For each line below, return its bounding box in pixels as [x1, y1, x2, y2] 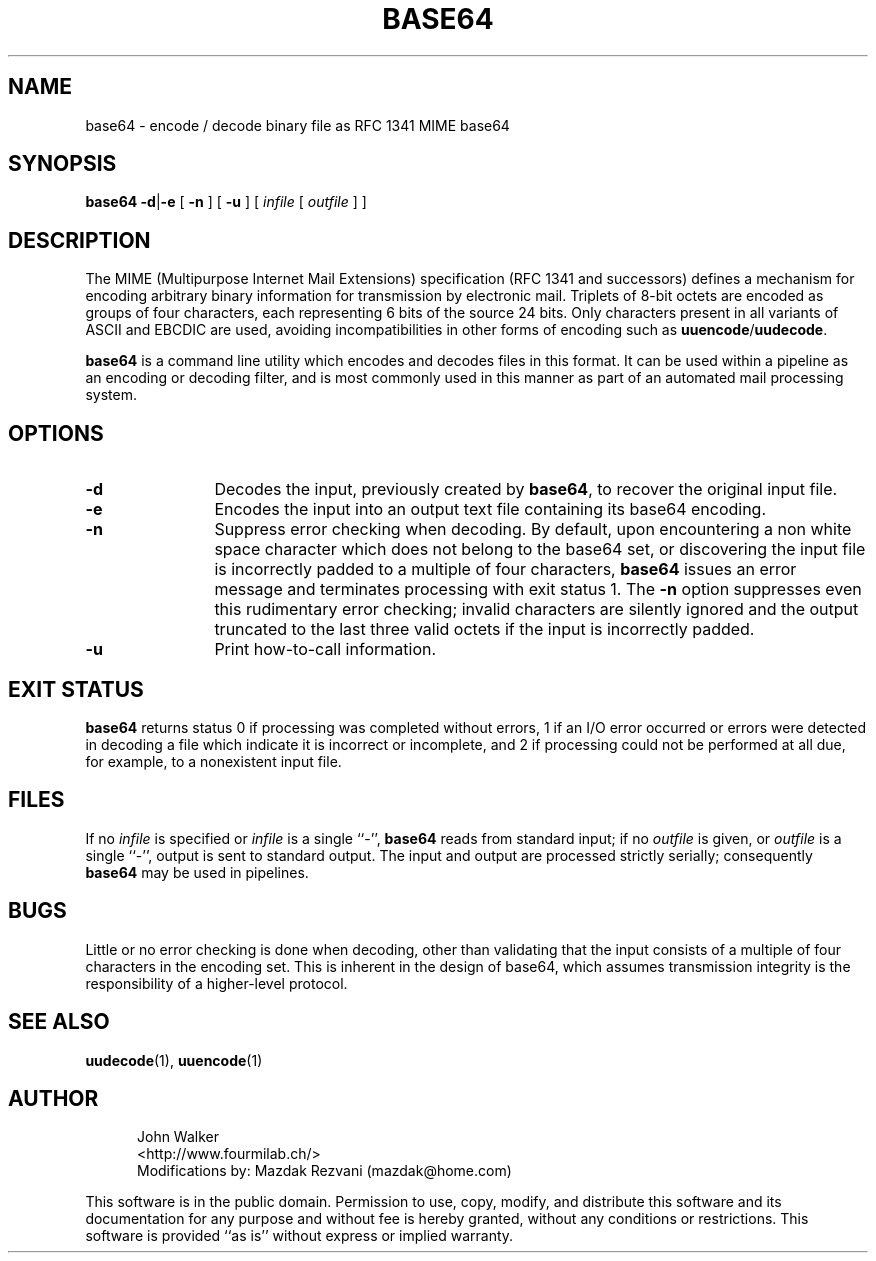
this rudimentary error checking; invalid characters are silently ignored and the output [214, 599, 859, 620]
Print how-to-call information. [214, 639, 437, 660]
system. [85, 386, 137, 404]
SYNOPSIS [8, 151, 117, 177]
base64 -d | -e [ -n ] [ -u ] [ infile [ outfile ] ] [85, 193, 367, 211]
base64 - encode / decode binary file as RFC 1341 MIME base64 [85, 116, 510, 134]
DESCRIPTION [8, 227, 151, 253]
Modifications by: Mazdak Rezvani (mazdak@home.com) [137, 1162, 512, 1180]
